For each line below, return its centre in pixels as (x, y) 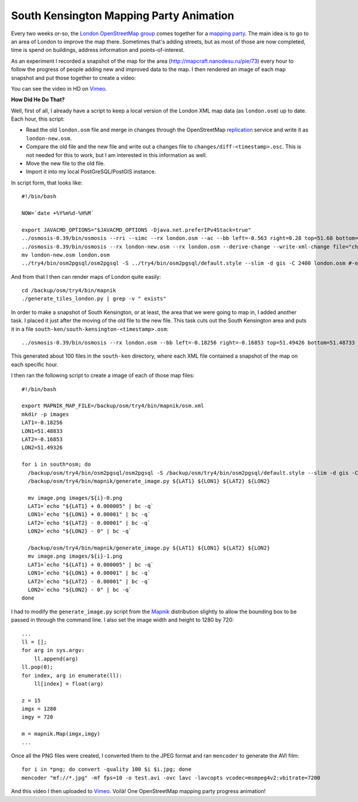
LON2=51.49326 (42, 448)
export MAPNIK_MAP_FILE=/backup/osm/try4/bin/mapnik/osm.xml (113, 406)
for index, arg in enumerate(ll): (72, 675)
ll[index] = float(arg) (69, 683)
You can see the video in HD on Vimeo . (59, 88)
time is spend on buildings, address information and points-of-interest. (98, 50)
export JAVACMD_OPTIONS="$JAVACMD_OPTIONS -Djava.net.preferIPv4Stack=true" (137, 230)
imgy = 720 (38, 717)
